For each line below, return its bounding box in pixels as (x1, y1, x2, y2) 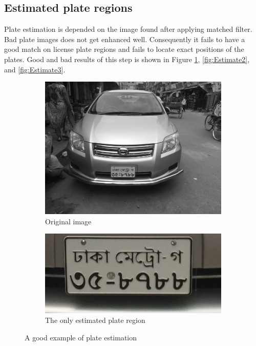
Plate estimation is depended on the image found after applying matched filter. (4, 24, 252, 34)
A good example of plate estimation (25, 332, 137, 342)
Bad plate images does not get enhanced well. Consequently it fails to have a (4, 33, 245, 44)
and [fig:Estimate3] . (4, 64, 66, 74)
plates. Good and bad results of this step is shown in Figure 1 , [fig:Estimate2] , (4, 53, 250, 64)
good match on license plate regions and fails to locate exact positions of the (4, 44, 244, 54)
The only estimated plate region (45, 315, 145, 325)
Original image (45, 216, 92, 226)
